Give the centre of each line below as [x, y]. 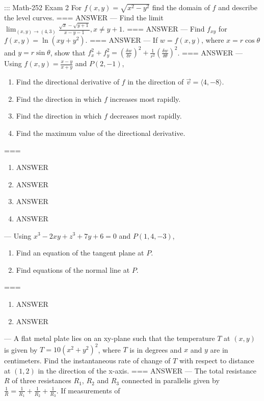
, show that [68, 52]
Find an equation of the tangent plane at [80, 253]
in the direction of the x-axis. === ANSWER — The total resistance [147, 370]
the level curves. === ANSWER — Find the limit [84, 17]
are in [219, 349]
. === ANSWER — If [122, 39]
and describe [238, 7]
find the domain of [181, 7]
